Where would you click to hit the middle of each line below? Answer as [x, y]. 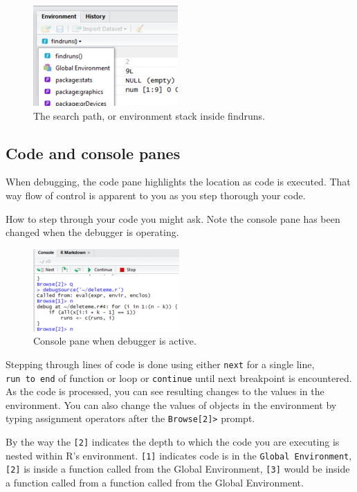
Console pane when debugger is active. [115, 341]
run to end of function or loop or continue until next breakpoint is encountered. [179, 377]
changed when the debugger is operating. [92, 232]
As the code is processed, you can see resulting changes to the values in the [165, 391]
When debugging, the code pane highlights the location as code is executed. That [178, 182]
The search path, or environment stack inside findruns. [149, 115]
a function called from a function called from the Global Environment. [155, 483]
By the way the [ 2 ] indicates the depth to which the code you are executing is [173, 442]
